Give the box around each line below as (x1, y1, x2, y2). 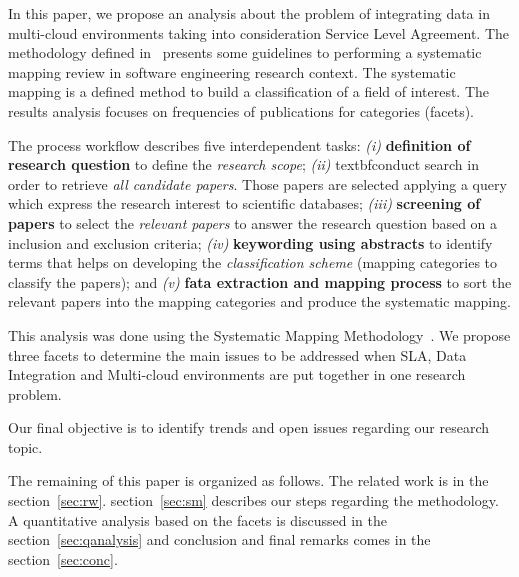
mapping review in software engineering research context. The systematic (8, 61, 456, 82)
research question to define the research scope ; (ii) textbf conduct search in (8, 154, 479, 175)
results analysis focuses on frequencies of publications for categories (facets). (8, 100, 475, 121)
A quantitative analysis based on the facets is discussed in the (8, 509, 387, 530)
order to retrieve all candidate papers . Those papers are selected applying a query (8, 173, 507, 194)
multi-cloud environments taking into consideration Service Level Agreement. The (8, 22, 509, 43)
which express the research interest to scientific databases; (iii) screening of (8, 193, 481, 214)
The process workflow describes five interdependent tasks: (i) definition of (8, 134, 471, 155)
